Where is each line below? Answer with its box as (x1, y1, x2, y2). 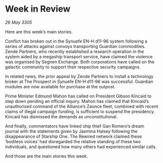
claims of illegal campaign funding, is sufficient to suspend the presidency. (5, 108, 155, 114)
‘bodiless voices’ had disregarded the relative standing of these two (5, 138, 141, 144)
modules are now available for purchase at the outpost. (5, 83, 116, 89)
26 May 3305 (5, 19, 33, 25)
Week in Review (5, 3, 71, 15)
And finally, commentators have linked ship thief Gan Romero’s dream (5, 123, 145, 129)
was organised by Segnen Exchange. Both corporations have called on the (5, 59, 155, 65)
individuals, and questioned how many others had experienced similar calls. (5, 144, 157, 149)
